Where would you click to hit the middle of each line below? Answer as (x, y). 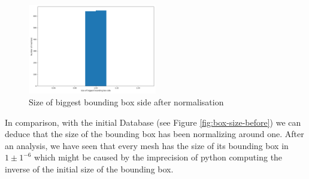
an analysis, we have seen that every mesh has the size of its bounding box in (147, 145)
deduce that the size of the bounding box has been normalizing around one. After (154, 134)
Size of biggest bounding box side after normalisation (126, 101)
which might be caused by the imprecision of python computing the (158, 157)
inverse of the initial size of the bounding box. (89, 169)
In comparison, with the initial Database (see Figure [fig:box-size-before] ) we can (153, 122)
